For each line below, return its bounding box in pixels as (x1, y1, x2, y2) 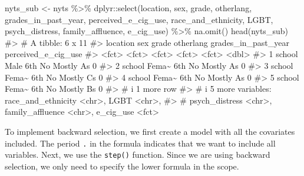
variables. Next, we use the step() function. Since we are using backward (5, 148, 270, 161)
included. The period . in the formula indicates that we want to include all (5, 137, 276, 149)
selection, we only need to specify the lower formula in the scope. (5, 160, 239, 172)
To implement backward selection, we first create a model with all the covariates (5, 125, 295, 137)
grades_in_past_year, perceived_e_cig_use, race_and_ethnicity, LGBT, (5, 13, 273, 25)
